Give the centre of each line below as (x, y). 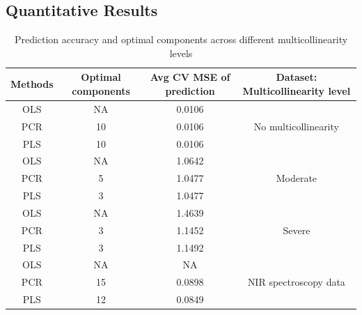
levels (181, 53)
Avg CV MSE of (190, 77)
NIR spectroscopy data (296, 282)
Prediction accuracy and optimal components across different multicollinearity (181, 39)
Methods (32, 84)
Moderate (297, 178)
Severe (297, 230)
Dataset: (297, 77)
